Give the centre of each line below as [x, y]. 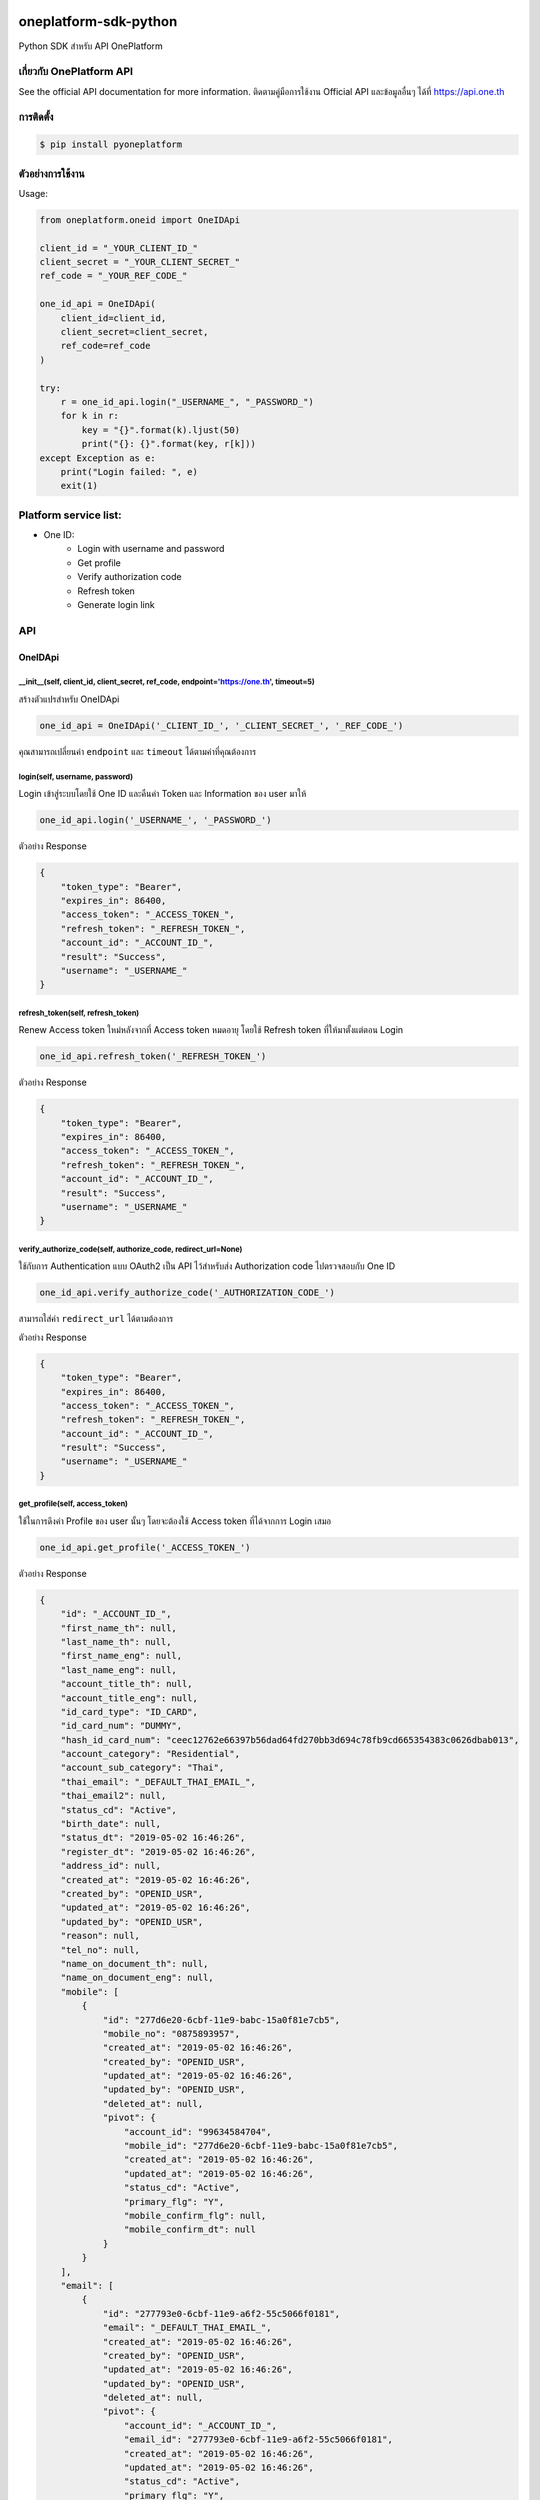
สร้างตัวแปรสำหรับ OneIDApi [69, 699]
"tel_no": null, [100, 1949]
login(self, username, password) [76, 776]
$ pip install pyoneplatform [111, 144]
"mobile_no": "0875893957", [171, 2033]
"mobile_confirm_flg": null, [195, 2215]
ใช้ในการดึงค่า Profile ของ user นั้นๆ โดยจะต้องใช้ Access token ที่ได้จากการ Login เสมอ [175, 1521]
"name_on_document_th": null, [134, 1963]
